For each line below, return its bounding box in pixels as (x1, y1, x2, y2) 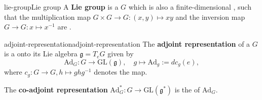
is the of (174, 84, 200, 94)
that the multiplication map (4, 11, 91, 22)
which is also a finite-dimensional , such (128, 2, 251, 12)
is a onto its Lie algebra (4, 48, 78, 59)
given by (107, 48, 134, 59)
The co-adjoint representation (4, 84, 108, 94)
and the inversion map (175, 11, 245, 22)
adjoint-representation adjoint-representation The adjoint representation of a (4, 38, 250, 49)
